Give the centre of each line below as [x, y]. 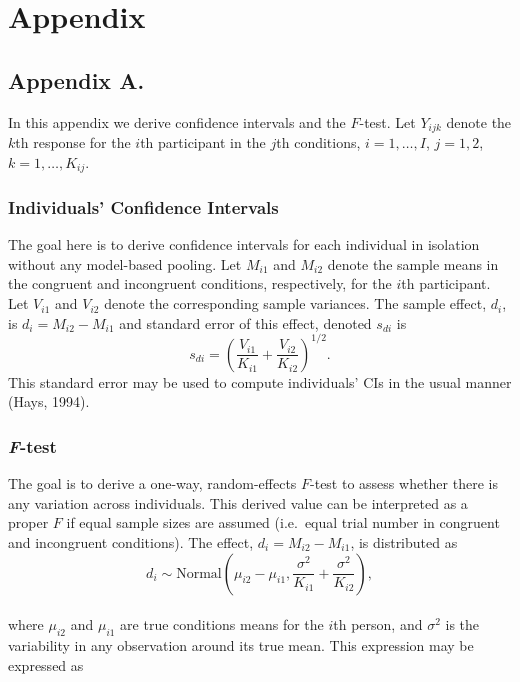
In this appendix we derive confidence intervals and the [177, 121]
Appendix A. [76, 79]
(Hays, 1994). [49, 401]
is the [462, 624]
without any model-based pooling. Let [125, 263]
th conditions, [318, 142]
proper [28, 522]
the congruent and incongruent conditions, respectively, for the [200, 283]
